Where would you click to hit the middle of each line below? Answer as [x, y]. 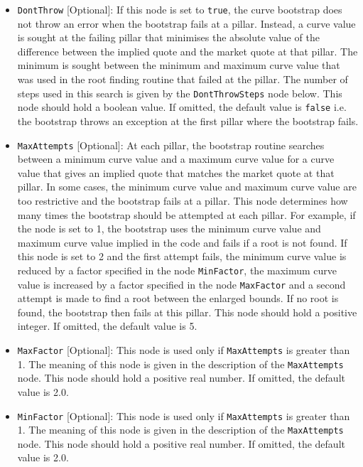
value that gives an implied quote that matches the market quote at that [176, 172]
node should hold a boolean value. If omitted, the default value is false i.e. [182, 107]
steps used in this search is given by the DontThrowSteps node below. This [180, 93]
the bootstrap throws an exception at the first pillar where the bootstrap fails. [188, 120]
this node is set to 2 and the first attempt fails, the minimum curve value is [182, 256]
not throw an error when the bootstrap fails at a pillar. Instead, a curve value [186, 23]
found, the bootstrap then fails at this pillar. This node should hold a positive [187, 312]
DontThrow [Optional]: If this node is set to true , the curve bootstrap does [180, 9]
